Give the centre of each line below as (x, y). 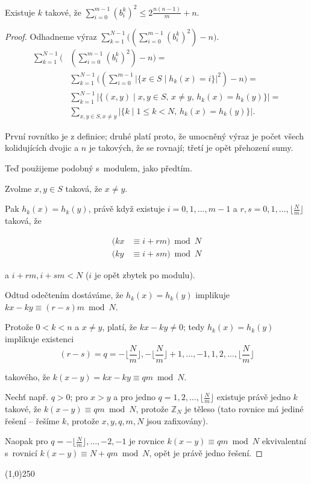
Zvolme (18, 188)
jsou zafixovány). (177, 420)
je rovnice (147, 441)
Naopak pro (27, 441)
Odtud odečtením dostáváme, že (64, 295)
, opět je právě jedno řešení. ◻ (206, 453)
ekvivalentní (284, 441)
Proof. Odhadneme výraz (51, 36)
